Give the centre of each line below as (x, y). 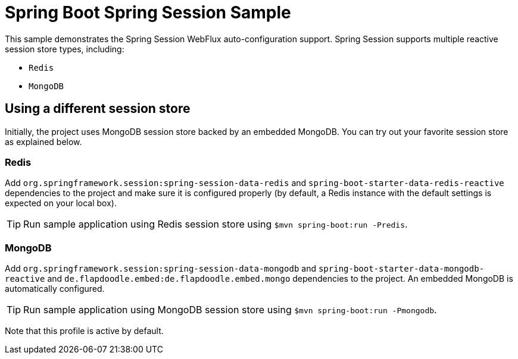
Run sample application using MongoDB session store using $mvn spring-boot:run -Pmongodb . (230, 310)
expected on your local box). (61, 203)
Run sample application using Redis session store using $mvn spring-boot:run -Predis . (216, 224)
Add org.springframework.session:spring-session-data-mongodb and (160, 269)
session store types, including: (65, 49)
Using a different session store (98, 109)
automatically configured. (55, 289)
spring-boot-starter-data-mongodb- (401, 269)
